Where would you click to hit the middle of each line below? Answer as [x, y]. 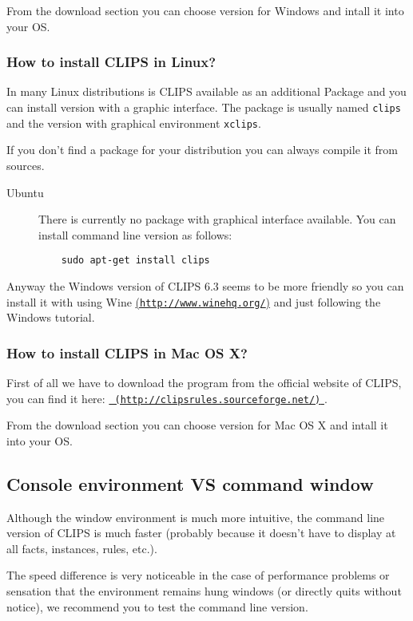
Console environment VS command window [190, 483]
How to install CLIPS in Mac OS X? [127, 352]
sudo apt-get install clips [135, 261]
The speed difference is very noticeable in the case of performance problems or [198, 575]
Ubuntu [25, 192]
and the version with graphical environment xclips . [134, 123]
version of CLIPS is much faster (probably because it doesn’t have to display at [201, 533]
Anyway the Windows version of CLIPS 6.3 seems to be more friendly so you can [205, 285]
